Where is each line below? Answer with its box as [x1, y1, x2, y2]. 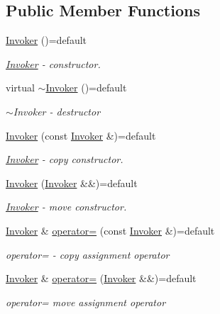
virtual [6, 80, 35, 95]
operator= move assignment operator [6, 294, 166, 309]
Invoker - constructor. [6, 56, 101, 71]
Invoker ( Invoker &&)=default [6, 175, 138, 190]
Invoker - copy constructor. [6, 152, 123, 167]
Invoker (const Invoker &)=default [6, 128, 156, 142]
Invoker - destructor [13, 103, 101, 118]
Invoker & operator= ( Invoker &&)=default [6, 271, 197, 286]
